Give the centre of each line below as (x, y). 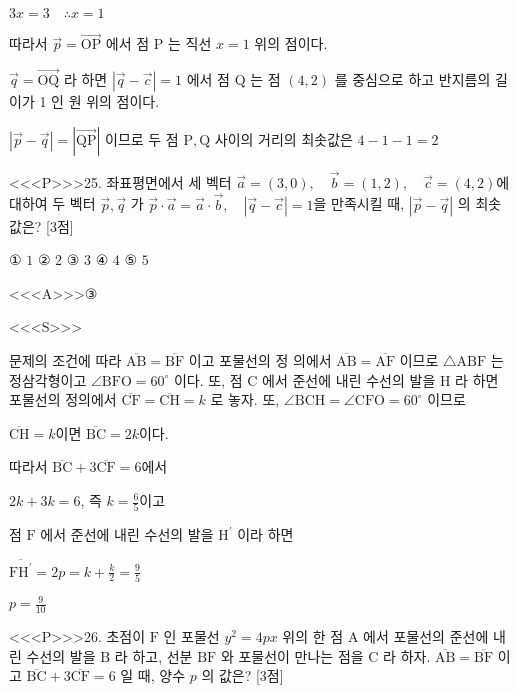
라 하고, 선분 (153, 655)
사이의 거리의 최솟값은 (283, 138)
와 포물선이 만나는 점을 (292, 655)
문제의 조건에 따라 (65, 360)
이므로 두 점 (142, 138)
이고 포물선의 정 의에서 (260, 360)
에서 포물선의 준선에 (426, 636)
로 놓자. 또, (245, 399)
